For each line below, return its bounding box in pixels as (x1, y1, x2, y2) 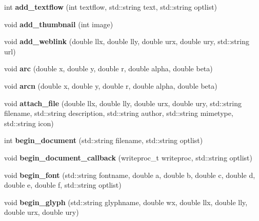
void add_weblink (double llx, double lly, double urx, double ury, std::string (4, 36, 249, 47)
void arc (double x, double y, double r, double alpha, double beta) (4, 63, 213, 74)
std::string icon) (4, 117, 54, 128)
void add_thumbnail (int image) (4, 18, 113, 29)
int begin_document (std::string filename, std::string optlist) (4, 135, 203, 146)
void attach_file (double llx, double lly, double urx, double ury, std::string (4, 97, 242, 108)
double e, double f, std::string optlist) (4, 179, 122, 190)
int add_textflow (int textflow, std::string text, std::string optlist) (4, 2, 217, 12)
